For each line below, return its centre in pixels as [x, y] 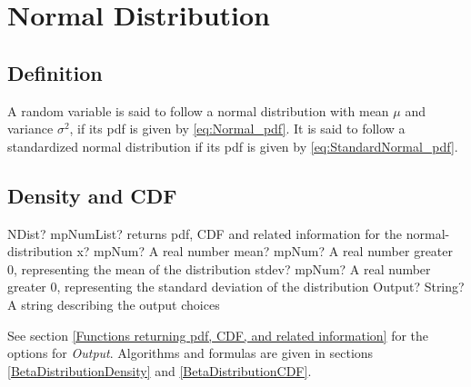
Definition [55, 72]
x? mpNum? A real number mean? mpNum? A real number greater [265, 251]
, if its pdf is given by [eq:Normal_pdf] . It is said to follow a [237, 129]
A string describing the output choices [114, 304]
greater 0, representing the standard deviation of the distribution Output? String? [236, 287]
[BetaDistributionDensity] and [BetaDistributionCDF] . [160, 370]
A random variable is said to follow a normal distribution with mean [198, 110]
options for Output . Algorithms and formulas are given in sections [190, 353]
